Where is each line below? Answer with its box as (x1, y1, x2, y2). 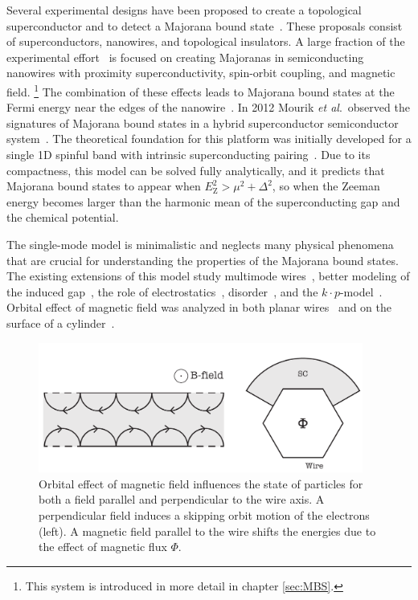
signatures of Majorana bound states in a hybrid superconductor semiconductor (6, 114, 399, 131)
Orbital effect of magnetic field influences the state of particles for (39, 475, 363, 492)
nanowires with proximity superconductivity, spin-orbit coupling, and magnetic (6, 64, 395, 81)
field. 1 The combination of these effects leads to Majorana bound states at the (6, 80, 395, 100)
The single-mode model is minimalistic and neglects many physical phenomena (6, 235, 394, 252)
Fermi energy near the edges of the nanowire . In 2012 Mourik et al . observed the (6, 99, 410, 116)
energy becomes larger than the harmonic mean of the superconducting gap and (6, 193, 400, 210)
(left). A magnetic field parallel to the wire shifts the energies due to (39, 522, 376, 539)
